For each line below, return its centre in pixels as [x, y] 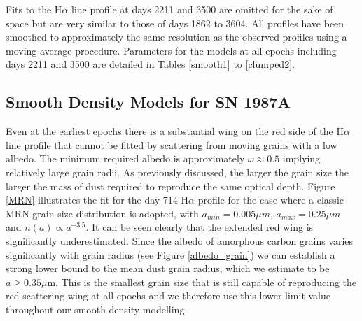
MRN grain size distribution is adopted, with [102, 213]
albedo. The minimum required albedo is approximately [125, 158]
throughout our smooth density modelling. [97, 309]
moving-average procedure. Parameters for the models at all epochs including [171, 50]
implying [301, 158]
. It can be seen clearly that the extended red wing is [200, 227]
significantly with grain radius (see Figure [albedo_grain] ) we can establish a [170, 254]
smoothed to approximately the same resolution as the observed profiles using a [176, 37]
